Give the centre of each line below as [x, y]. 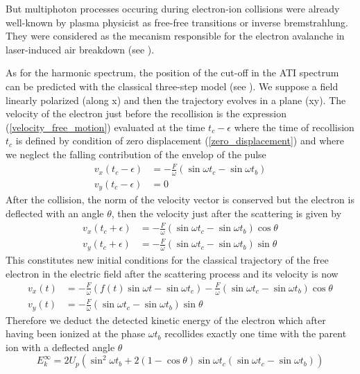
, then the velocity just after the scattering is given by [226, 213]
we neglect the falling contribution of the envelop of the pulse [136, 154]
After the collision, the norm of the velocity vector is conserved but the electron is [180, 199]
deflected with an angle [55, 213]
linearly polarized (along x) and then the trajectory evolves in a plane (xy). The [176, 100]
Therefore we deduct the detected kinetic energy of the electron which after [166, 320]
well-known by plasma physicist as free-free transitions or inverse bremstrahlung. [177, 22]
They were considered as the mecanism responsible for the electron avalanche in [175, 36]
